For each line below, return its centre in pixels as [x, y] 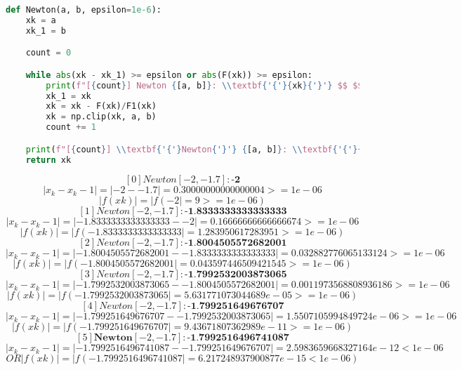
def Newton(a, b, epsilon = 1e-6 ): [84, 10]
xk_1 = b [46, 31]
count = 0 [48, 53]
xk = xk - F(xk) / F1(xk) [101, 106]
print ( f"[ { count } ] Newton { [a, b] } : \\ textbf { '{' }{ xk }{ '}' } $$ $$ [204, 85]
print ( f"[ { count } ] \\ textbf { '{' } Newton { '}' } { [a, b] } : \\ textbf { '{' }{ [194, 149]
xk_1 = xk [68, 96]
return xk [48, 160]
